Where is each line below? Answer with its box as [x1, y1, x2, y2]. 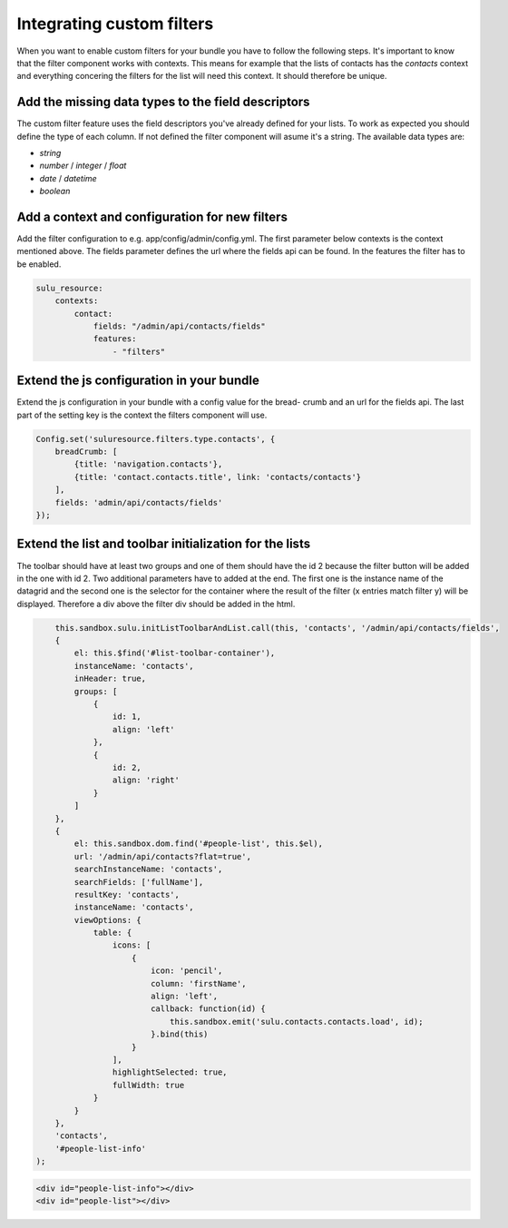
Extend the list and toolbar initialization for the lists [16, 536, 311, 552]
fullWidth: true [112, 1080, 185, 1090]
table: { [93, 928, 132, 938]
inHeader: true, [73, 673, 147, 684]
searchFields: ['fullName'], [73, 877, 204, 887]
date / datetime [39, 172, 97, 183]
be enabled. [16, 259, 62, 270]
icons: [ [112, 940, 151, 950]
